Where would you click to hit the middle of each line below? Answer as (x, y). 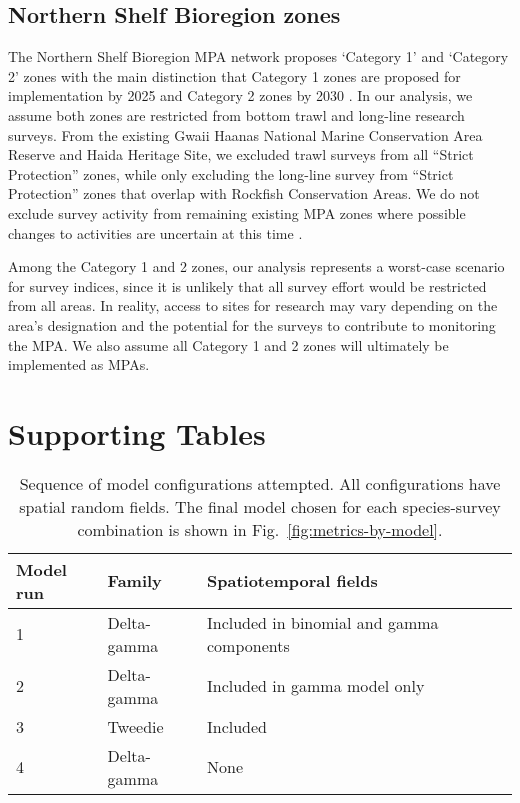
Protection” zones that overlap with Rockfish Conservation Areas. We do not (244, 193)
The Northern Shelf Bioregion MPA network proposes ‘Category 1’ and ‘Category (258, 56)
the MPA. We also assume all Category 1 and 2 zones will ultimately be (228, 344)
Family (134, 581)
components (248, 645)
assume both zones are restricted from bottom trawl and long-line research (236, 114)
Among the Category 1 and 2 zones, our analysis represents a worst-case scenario (256, 266)
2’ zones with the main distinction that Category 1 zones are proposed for (234, 75)
